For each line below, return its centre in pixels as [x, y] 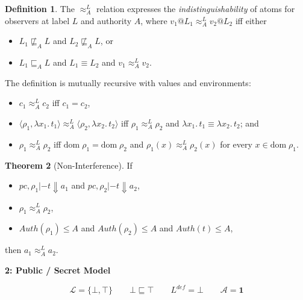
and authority [106, 20]
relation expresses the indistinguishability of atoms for [195, 8]
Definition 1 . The [40, 8]
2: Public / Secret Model [58, 270]
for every [236, 144]
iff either [251, 20]
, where [154, 20]
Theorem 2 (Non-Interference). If [69, 165]
